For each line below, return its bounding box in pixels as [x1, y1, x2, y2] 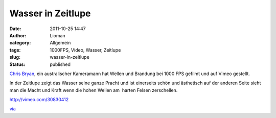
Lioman [50, 32, 66, 38]
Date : [9, 26, 21, 32]
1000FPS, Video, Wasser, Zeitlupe [50, 46, 121, 53]
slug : [9, 54, 20, 60]
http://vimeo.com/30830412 [9, 97, 69, 103]
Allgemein [50, 40, 71, 46]
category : [9, 40, 31, 46]
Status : [9, 61, 26, 67]
